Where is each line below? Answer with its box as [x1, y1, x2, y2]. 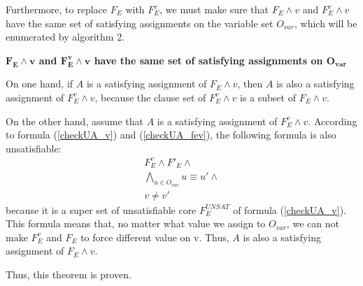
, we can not [286, 216, 339, 231]
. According [308, 113, 357, 128]
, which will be [294, 15, 357, 30]
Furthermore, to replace [6, 2, 108, 16]
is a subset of [240, 90, 296, 104]
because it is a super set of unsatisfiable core [6, 202, 197, 217]
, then [237, 76, 263, 91]
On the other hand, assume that [6, 113, 143, 128]
